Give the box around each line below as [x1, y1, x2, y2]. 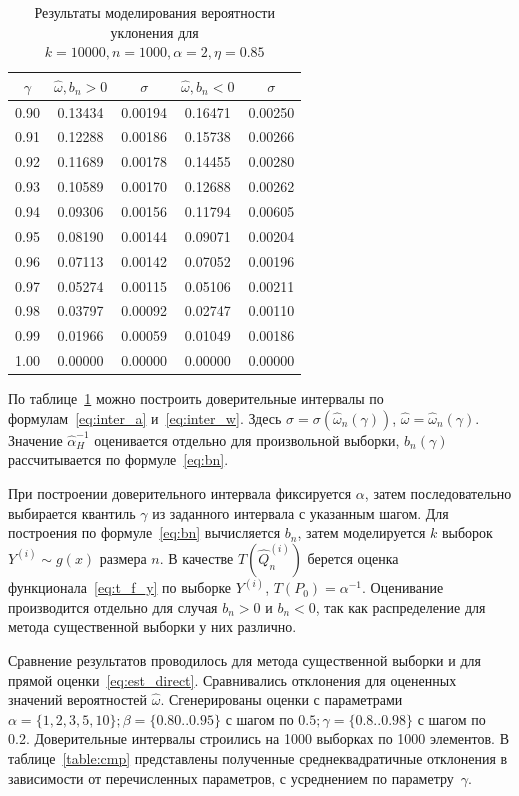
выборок [441, 522, 493, 543]
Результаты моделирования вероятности [34, 2, 275, 22]
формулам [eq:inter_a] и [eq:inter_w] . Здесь [8, 407, 282, 428]
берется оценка [307, 547, 399, 568]
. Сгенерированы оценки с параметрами [160, 689, 403, 710]
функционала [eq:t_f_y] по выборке [8, 577, 232, 598]
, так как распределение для [315, 596, 486, 617]
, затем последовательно [364, 482, 512, 503]
